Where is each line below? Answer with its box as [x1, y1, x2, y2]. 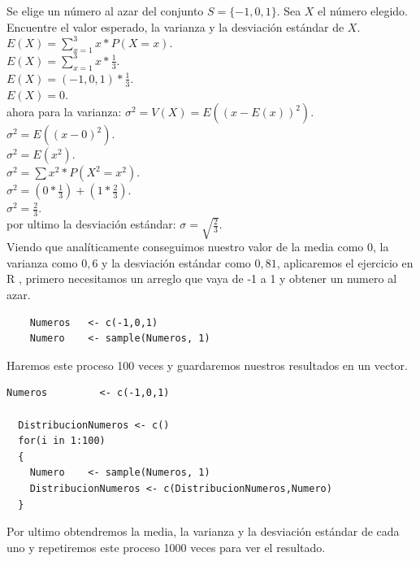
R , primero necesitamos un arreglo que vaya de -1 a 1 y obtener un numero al [6, 270, 397, 287]
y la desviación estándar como [102, 254, 251, 271]
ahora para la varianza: [6, 103, 122, 120]
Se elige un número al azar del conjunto [6, 2, 204, 19]
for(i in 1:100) [18, 435, 106, 447]
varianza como [6, 254, 78, 271]
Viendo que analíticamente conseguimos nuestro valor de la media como [6, 238, 364, 255]
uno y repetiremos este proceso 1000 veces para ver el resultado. [6, 538, 326, 555]
